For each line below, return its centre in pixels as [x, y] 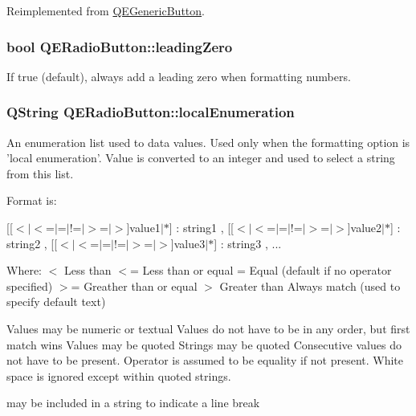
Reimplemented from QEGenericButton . [106, 10]
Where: [24, 270]
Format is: [32, 200]
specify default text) [56, 302]
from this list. [40, 173]
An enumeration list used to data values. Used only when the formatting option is [208, 142]
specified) [30, 285]
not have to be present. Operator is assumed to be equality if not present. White [205, 360]
